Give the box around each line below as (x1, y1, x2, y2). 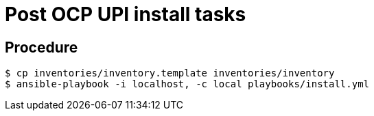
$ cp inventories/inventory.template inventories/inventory (5, 68, 335, 79)
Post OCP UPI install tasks (5, 3, 246, 26)
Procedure (5, 38, 78, 56)
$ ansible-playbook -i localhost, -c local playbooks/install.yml (5, 78, 370, 90)
